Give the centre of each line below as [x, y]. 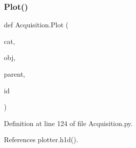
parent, [15, 74]
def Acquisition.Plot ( [36, 25]
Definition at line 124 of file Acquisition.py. [68, 123]
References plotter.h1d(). [41, 139]
